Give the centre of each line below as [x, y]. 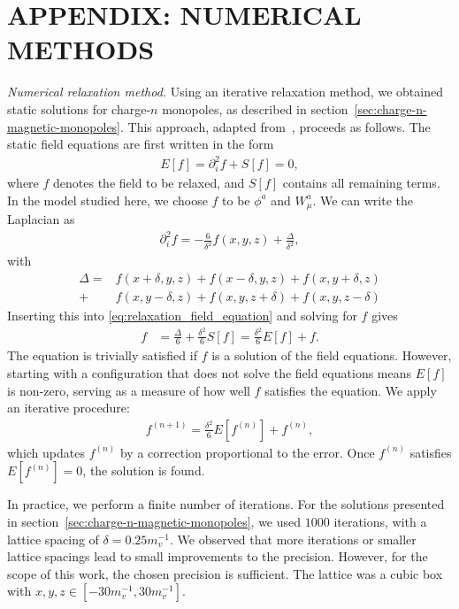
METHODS [81, 49]
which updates [46, 452]
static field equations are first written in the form [141, 144]
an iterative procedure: [69, 408]
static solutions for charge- [79, 108]
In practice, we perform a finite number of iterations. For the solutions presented [226, 504]
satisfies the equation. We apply [351, 390]
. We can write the [363, 200]
